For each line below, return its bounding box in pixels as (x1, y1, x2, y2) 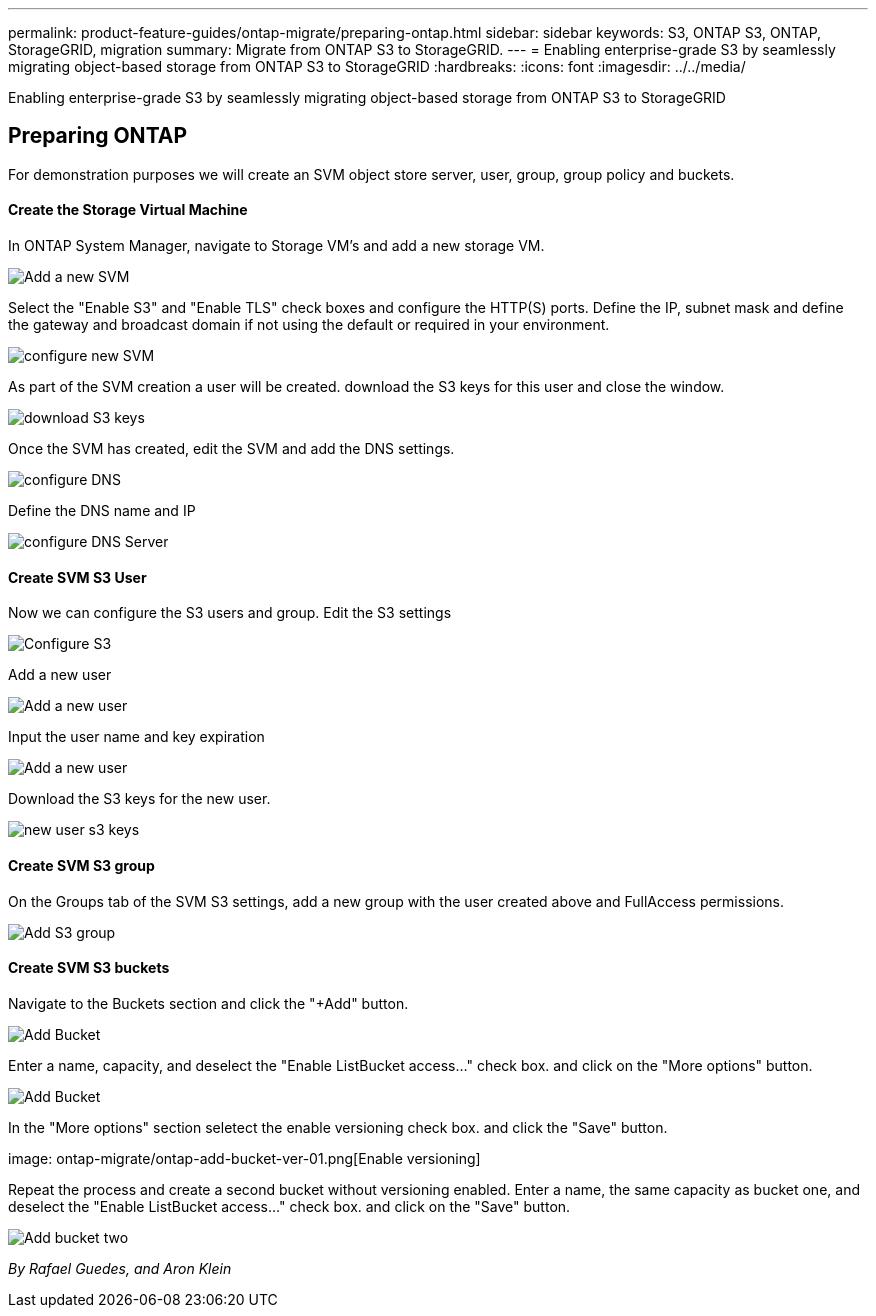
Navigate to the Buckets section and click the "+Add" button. (8, 994, 409, 1012)
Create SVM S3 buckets (8, 959, 170, 977)
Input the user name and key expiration (8, 728, 265, 746)
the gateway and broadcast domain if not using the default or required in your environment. (8, 316, 610, 334)
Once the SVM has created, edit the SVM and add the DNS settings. (8, 440, 455, 458)
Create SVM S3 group (8, 856, 155, 874)
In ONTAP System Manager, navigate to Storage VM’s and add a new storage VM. (8, 237, 545, 255)
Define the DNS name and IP (8, 502, 196, 520)
